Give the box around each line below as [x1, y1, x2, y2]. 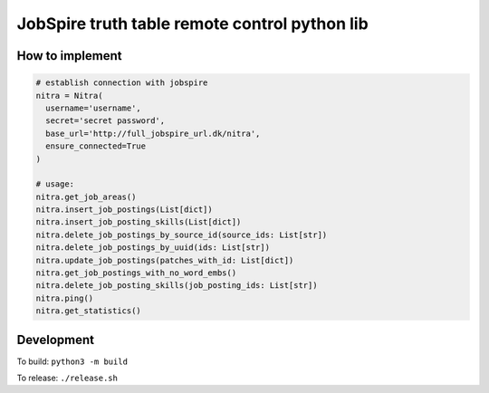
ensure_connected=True [45, 141, 147, 151]
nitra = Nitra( [35, 91, 103, 101]
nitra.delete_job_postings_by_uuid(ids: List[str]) [35, 243, 271, 253]
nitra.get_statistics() [35, 306, 142, 316]
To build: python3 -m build [16, 356, 129, 367]
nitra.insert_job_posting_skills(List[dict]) [35, 217, 242, 227]
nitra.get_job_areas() [35, 191, 137, 202]
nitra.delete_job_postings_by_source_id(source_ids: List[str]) [35, 229, 328, 240]
